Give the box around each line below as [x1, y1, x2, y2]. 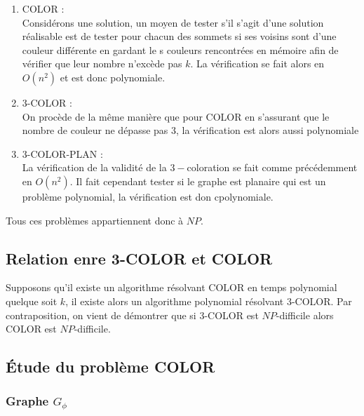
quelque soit [6, 293, 58, 308]
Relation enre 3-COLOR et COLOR [6, 247, 273, 269]
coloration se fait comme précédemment [187, 160, 358, 175]
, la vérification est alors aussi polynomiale [176, 123, 359, 137]
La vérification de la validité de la [22, 160, 167, 175]
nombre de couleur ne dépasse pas [22, 123, 168, 137]
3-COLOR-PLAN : [22, 146, 103, 161]
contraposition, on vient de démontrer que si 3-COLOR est [6, 307, 259, 322]
